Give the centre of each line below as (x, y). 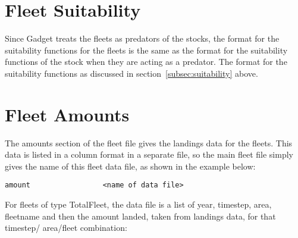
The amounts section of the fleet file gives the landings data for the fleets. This (149, 143)
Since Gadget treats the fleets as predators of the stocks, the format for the (142, 38)
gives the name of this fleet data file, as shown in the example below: (130, 166)
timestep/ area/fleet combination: (66, 228)
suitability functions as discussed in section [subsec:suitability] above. (131, 73)
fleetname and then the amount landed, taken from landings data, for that (140, 216)
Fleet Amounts (67, 114)
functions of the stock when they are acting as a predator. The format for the (146, 62)
